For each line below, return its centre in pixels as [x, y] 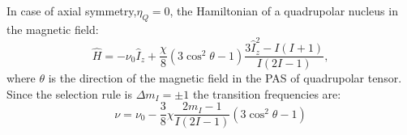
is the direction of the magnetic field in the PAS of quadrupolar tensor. [225, 78]
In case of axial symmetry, [72, 11]
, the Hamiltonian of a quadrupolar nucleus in [284, 11]
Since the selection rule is [69, 93]
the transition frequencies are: [267, 93]
